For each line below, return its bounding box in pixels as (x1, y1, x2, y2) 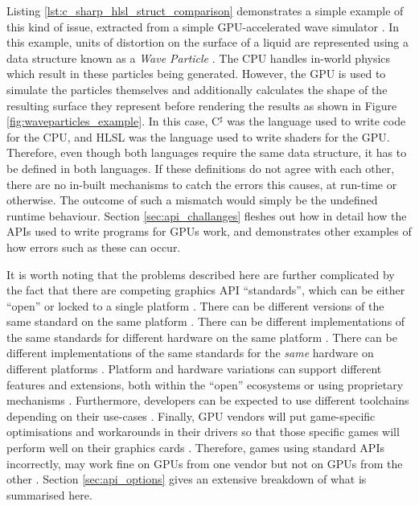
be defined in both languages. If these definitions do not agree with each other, (6, 159, 395, 176)
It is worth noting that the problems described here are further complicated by (6, 265, 395, 282)
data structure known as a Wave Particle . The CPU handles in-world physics (6, 49, 391, 66)
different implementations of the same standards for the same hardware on (6, 344, 374, 361)
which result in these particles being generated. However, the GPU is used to (6, 65, 386, 82)
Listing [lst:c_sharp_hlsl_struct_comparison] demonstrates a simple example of (6, 2, 404, 19)
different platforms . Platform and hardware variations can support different (6, 360, 382, 377)
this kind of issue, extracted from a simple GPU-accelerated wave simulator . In (6, 18, 400, 35)
